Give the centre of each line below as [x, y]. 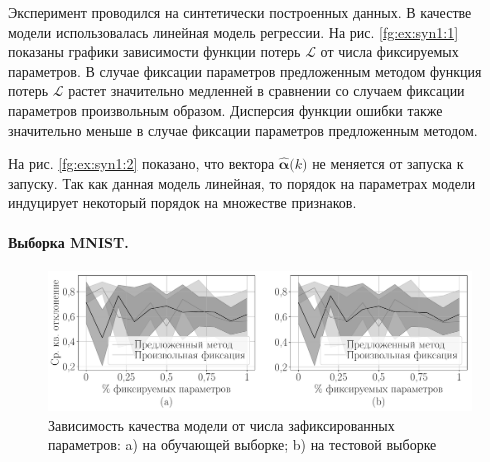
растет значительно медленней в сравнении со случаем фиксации [266, 90]
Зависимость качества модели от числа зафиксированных [221, 424]
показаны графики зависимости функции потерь [154, 51]
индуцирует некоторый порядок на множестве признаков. [182, 202]
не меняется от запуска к [388, 163]
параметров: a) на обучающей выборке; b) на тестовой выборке [242, 444]
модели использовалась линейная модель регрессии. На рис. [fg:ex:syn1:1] [233, 31]
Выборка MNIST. [68, 241]
